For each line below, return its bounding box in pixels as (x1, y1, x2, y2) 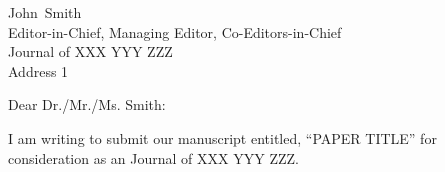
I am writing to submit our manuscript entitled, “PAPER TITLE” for (8, 127, 437, 148)
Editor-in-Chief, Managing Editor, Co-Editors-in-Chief (8, 21, 342, 42)
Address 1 (8, 60, 69, 81)
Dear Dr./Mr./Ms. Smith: (8, 94, 166, 115)
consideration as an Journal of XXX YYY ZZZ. (8, 147, 299, 168)
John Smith (8, 2, 82, 22)
